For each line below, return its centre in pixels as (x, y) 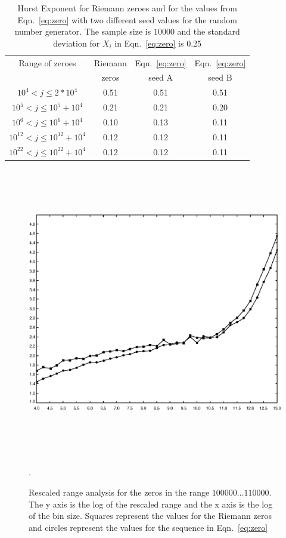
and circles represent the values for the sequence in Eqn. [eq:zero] (148, 527)
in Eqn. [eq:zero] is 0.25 (158, 43)
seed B (220, 77)
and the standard (209, 31)
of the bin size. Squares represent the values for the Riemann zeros (150, 516)
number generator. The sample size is (83, 31)
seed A (161, 77)
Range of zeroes (47, 62)
